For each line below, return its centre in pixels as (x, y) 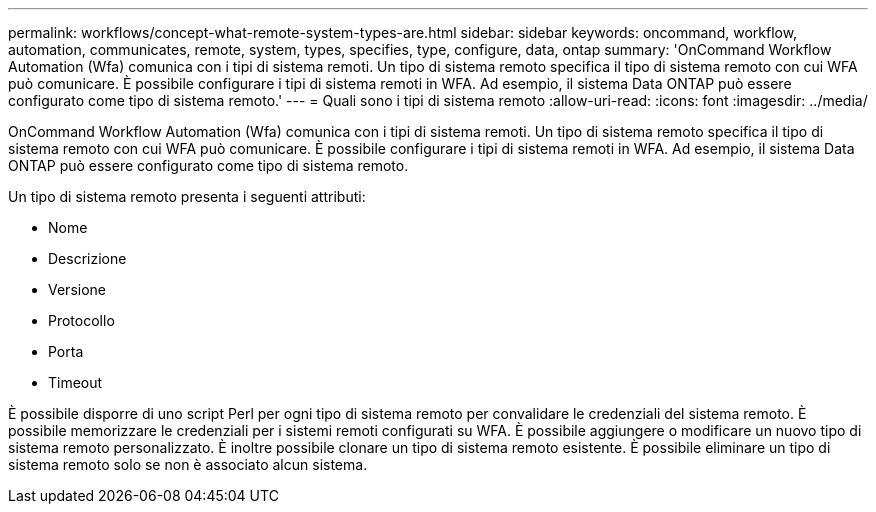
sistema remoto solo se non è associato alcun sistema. (188, 464)
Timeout (75, 382)
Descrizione (87, 258)
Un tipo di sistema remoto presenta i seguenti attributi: (187, 196)
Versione (77, 289)
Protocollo (81, 320)
